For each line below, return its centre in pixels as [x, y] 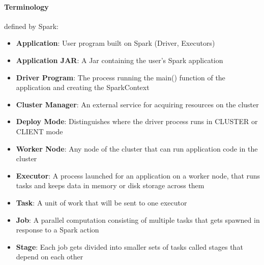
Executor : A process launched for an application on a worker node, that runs [138, 175]
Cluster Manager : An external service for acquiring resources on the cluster [137, 104]
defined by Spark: [32, 26]
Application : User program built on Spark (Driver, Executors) [115, 43]
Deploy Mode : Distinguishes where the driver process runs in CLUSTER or [137, 121]
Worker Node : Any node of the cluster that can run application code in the [137, 148]
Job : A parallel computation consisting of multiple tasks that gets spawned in [138, 219]
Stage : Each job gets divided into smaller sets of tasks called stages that [129, 246]
